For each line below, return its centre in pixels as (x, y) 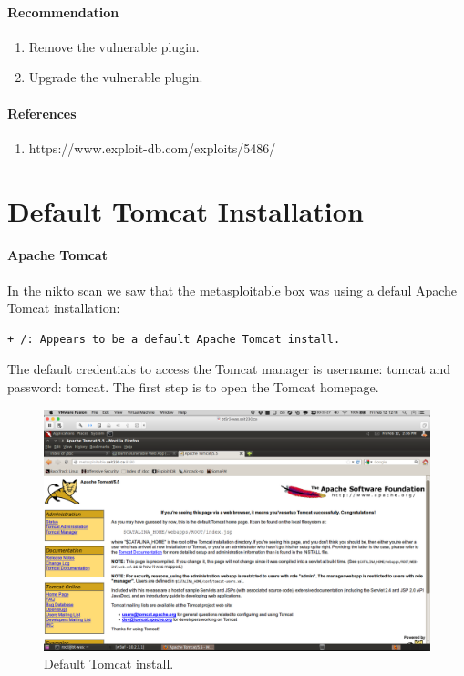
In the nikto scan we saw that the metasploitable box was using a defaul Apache (232, 290)
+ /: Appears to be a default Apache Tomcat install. (174, 339)
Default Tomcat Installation (186, 210)
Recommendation (63, 11)
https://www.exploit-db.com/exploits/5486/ (152, 147)
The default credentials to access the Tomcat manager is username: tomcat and (229, 369)
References (42, 113)
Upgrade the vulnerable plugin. (116, 77)
